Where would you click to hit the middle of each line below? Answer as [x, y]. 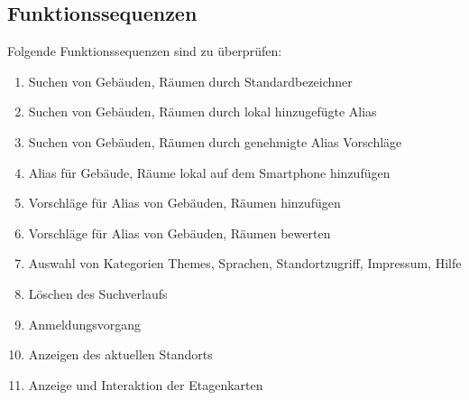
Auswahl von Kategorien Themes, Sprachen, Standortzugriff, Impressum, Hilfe [245, 263]
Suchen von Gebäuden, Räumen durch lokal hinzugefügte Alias [202, 112]
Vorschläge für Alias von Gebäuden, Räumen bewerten [179, 233]
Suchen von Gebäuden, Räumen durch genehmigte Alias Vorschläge [215, 141]
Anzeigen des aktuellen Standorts [120, 354]
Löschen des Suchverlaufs [98, 293]
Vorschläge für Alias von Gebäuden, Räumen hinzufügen [184, 203]
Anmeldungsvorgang [84, 324]
